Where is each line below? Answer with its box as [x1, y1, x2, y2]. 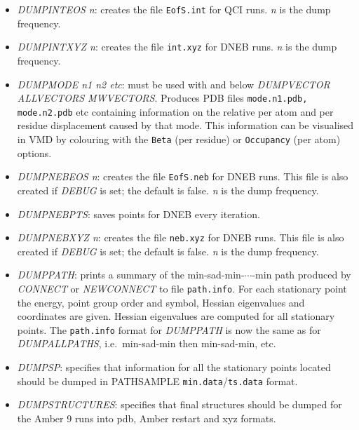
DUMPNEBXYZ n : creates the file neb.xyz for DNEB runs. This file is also [17, 230, 344, 245]
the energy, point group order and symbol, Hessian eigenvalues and [17, 295, 305, 309]
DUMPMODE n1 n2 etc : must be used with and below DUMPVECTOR [17, 76, 330, 91]
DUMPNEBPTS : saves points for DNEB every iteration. [17, 206, 260, 221]
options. [17, 145, 52, 160]
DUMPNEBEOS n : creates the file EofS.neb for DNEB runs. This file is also [17, 169, 348, 184]
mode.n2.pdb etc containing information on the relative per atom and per [17, 104, 334, 119]
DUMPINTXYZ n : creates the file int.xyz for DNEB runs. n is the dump [17, 39, 337, 54]
